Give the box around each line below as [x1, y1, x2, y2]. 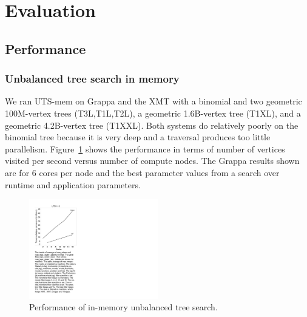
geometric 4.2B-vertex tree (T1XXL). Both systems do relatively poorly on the [5, 118, 299, 131]
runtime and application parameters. [5, 178, 141, 191]
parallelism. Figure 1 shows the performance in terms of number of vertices [5, 142, 285, 155]
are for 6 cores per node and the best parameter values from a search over [5, 166, 280, 179]
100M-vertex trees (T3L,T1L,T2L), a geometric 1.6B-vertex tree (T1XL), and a [5, 106, 301, 119]
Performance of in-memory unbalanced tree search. [29, 301, 218, 313]
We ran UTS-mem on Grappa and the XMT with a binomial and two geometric [5, 95, 302, 107]
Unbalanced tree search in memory [5, 71, 180, 86]
